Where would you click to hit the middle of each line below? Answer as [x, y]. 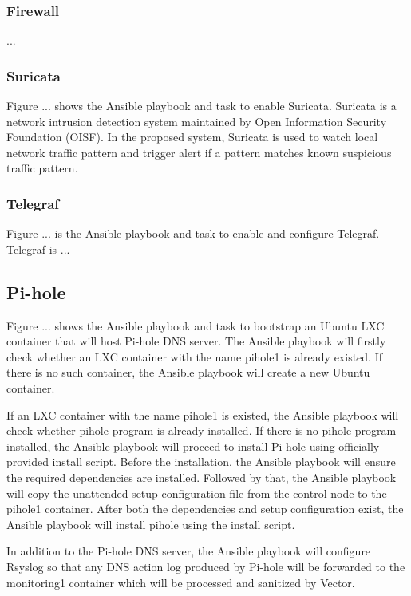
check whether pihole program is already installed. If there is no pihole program [202, 430]
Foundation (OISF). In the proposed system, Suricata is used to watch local [192, 137]
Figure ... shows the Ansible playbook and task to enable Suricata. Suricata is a [202, 106]
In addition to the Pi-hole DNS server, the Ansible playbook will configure [189, 551]
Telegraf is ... [38, 249]
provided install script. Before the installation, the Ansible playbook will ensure [201, 462]
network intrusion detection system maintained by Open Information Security [197, 121]
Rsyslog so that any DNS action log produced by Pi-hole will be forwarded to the [206, 566]
